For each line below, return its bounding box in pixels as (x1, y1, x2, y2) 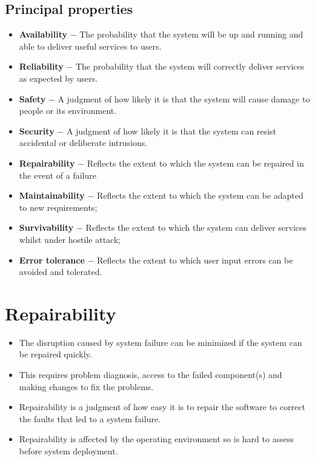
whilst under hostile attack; (19, 233, 121, 245)
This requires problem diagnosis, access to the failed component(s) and (19, 368, 282, 381)
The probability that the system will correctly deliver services (75, 60, 305, 73)
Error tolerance (19, 253, 85, 266)
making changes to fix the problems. (19, 380, 154, 393)
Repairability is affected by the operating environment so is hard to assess (19, 433, 294, 445)
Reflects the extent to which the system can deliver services (85, 221, 307, 234)
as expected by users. (19, 71, 98, 84)
